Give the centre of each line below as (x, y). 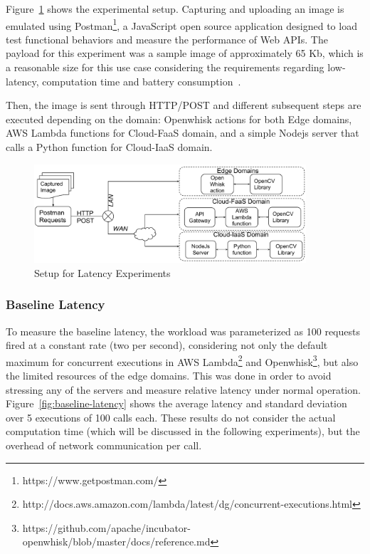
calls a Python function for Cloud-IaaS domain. (109, 147)
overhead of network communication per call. (104, 445)
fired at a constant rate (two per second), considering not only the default (167, 345)
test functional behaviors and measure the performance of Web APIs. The (167, 39)
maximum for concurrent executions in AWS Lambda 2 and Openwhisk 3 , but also (182, 360)
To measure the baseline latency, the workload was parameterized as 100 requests (183, 331)
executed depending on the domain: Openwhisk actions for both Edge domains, (179, 119)
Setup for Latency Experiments (102, 272)
